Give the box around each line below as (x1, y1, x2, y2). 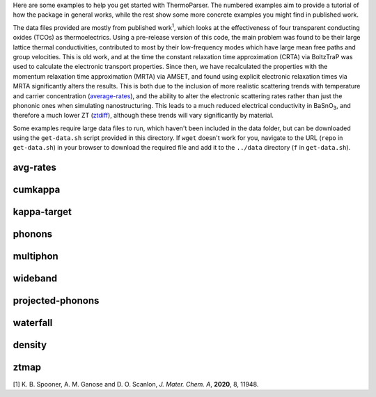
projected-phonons (13, 295, 100, 306)
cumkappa (13, 184, 61, 196)
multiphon (13, 251, 58, 263)
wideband (13, 272, 58, 285)
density (13, 339, 47, 351)
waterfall (13, 317, 53, 329)
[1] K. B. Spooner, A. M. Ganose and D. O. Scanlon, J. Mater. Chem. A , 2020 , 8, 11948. (13, 380, 259, 388)
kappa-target (13, 206, 72, 218)
